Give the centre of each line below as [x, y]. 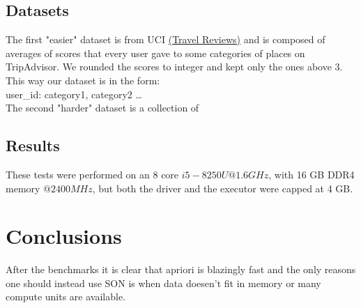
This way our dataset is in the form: [83, 80]
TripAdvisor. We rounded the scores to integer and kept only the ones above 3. [174, 67]
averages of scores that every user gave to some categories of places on [155, 53]
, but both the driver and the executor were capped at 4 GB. [223, 188]
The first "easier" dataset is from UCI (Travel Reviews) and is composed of [166, 39]
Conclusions [64, 236]
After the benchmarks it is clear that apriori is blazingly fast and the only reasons [181, 269]
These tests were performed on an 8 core [92, 174]
